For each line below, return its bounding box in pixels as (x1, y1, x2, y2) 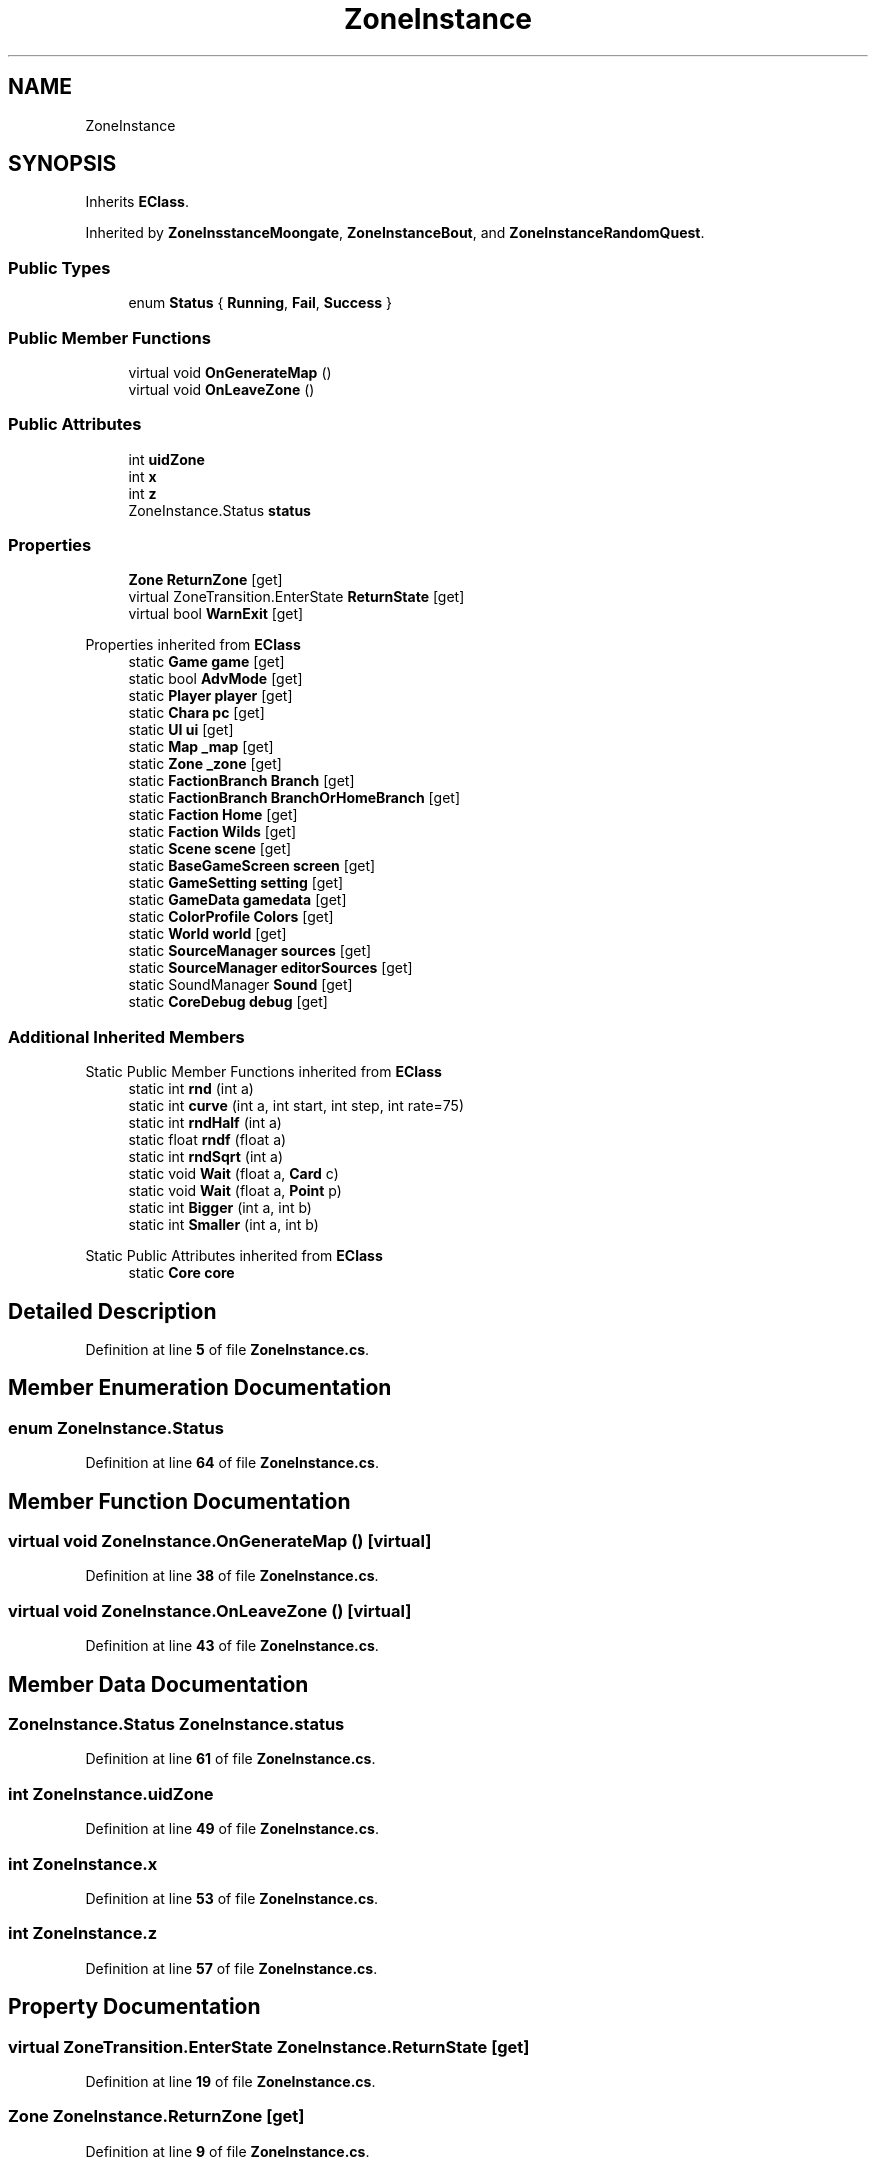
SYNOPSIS (8, 151, 117, 177)
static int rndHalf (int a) (128, 1114, 282, 1132)
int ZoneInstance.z (8, 1923, 158, 1944)
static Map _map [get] (128, 738, 274, 756)
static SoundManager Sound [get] (128, 976, 353, 994)
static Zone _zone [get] (128, 755, 282, 773)
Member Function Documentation (8, 1488, 351, 1514)
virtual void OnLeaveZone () (128, 380, 315, 398)
